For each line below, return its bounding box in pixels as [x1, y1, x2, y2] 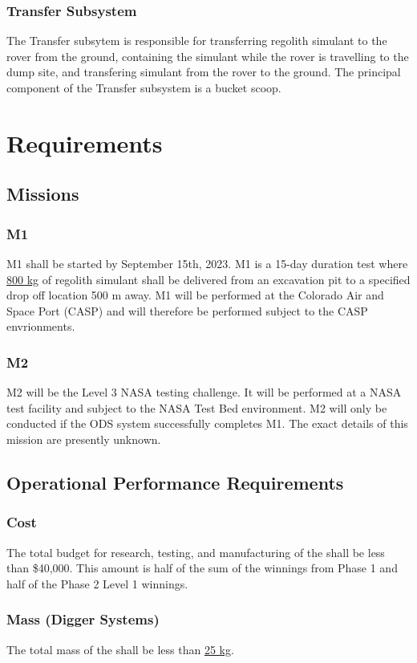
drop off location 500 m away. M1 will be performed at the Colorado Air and [6, 287, 384, 303]
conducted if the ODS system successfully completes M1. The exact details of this [6, 415, 408, 432]
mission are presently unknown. [6, 430, 161, 447]
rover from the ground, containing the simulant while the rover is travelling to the [6, 47, 409, 64]
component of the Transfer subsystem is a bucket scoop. [6, 79, 281, 96]
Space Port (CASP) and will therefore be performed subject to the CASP [6, 302, 368, 319]
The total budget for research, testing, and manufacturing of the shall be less [6, 543, 385, 560]
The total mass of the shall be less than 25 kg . [6, 641, 234, 657]
